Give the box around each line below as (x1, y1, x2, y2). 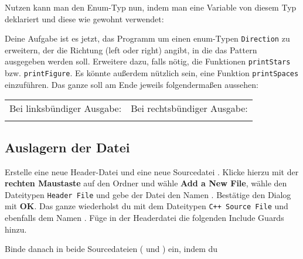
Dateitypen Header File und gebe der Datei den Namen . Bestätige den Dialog (5, 188, 291, 200)
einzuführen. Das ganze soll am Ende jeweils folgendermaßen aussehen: (5, 78, 258, 90)
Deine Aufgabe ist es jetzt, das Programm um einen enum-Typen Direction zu (5, 32, 290, 45)
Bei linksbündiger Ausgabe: (9, 101, 122, 115)
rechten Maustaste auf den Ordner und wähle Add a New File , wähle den (5, 177, 287, 189)
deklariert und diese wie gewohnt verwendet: (5, 12, 164, 25)
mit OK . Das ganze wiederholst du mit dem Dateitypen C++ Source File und (5, 200, 288, 212)
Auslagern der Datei (5, 138, 130, 156)
